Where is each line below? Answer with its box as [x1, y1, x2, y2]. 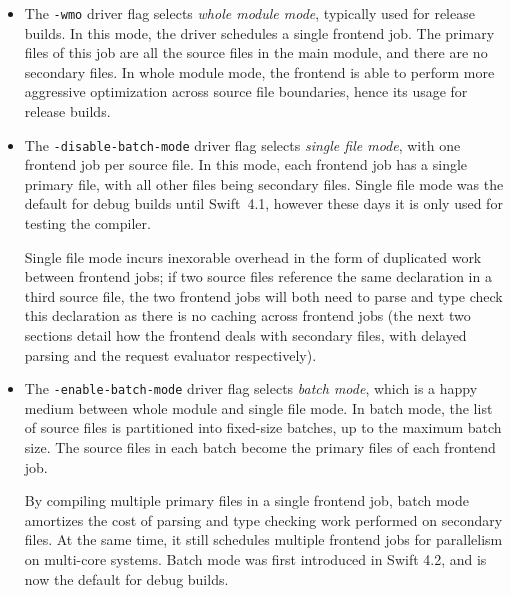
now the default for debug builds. [24, 568, 229, 589]
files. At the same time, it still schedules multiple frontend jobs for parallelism [24, 529, 503, 550]
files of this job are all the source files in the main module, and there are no [24, 42, 488, 63]
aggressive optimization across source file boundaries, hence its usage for [24, 81, 468, 102]
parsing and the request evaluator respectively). [24, 344, 317, 365]
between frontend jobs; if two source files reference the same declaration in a [24, 266, 492, 287]
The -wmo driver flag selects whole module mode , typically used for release [24, 3, 475, 23]
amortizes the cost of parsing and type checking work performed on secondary [24, 509, 503, 530]
